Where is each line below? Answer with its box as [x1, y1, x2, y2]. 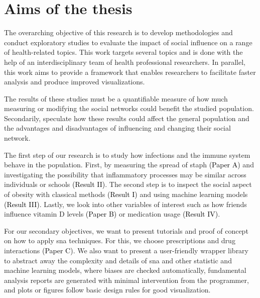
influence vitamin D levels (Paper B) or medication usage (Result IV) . [4, 209, 220, 219]
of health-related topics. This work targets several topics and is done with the [4, 47, 243, 57]
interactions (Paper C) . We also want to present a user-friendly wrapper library [4, 245, 248, 255]
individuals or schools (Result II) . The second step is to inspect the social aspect [4, 179, 252, 189]
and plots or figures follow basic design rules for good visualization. [4, 284, 211, 295]
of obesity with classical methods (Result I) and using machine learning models [4, 189, 248, 200]
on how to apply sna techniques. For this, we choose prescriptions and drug [4, 235, 235, 246]
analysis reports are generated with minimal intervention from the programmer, [4, 274, 249, 285]
